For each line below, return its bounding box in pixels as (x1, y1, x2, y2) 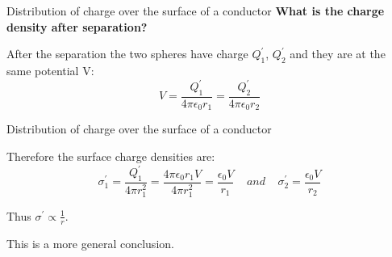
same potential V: (6, 61, 94, 78)
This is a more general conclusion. (6, 234, 174, 251)
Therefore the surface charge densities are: (6, 147, 215, 164)
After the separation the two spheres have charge (6, 45, 248, 62)
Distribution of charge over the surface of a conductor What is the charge (6, 2, 385, 19)
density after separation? (6, 18, 148, 35)
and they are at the (290, 45, 386, 62)
